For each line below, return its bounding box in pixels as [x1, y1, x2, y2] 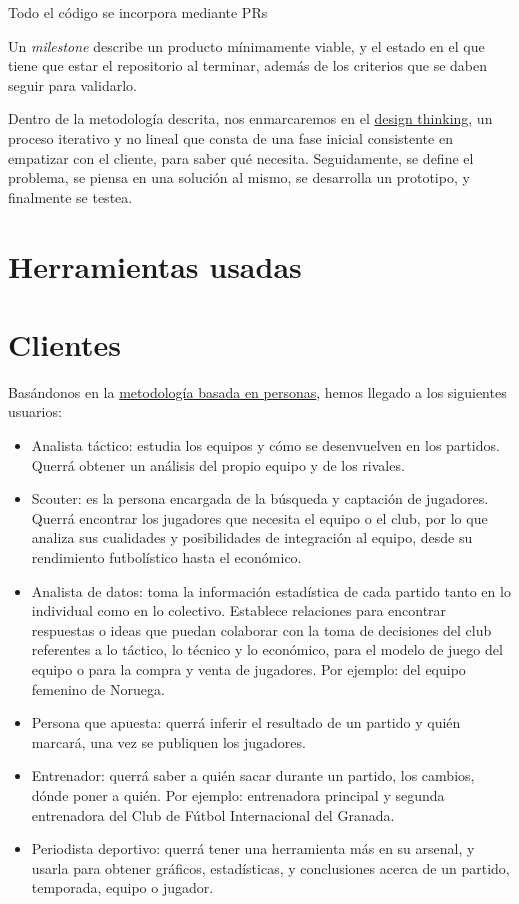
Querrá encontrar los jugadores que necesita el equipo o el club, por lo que [31, 507, 488, 528]
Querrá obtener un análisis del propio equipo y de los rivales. [31, 454, 405, 475]
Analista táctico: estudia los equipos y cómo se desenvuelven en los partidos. [31, 435, 500, 456]
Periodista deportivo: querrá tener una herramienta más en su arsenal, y [31, 838, 475, 859]
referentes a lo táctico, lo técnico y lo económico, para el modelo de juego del [31, 639, 503, 660]
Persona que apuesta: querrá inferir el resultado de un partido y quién [31, 712, 461, 733]
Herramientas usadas [8, 245, 302, 286]
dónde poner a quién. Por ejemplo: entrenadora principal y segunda [31, 784, 445, 805]
